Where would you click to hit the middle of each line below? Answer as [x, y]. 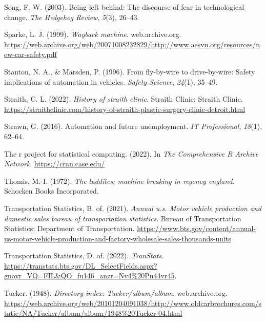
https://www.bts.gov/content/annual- [197, 228]
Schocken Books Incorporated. [52, 191]
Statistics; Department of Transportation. [69, 228]
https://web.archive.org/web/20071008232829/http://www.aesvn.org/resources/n [132, 44]
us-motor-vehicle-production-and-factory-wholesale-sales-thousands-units [118, 238]
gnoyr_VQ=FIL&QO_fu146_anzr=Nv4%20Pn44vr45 [89, 276]
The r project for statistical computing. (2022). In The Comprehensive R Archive [131, 153]
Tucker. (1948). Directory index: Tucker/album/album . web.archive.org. [116, 293]
